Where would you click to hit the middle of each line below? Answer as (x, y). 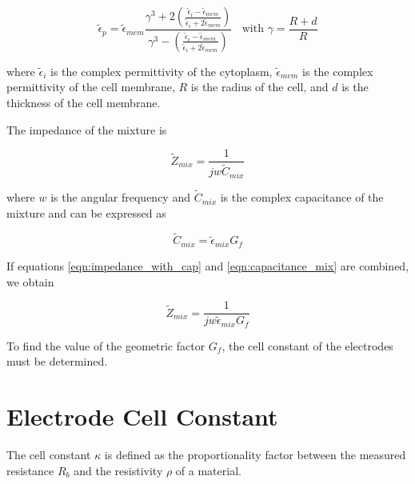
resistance (30, 470)
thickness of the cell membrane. (84, 103)
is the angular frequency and (120, 197)
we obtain (30, 281)
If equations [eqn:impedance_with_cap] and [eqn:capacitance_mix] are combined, (208, 265)
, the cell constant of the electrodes (307, 345)
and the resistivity (118, 470)
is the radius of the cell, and (259, 87)
